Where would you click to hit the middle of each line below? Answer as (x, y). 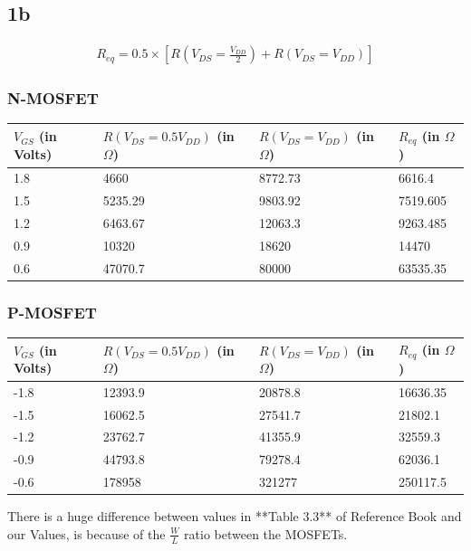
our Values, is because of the (87, 533)
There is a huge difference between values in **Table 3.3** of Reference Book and (235, 516)
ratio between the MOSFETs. (266, 533)
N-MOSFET (53, 98)
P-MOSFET (52, 312)
